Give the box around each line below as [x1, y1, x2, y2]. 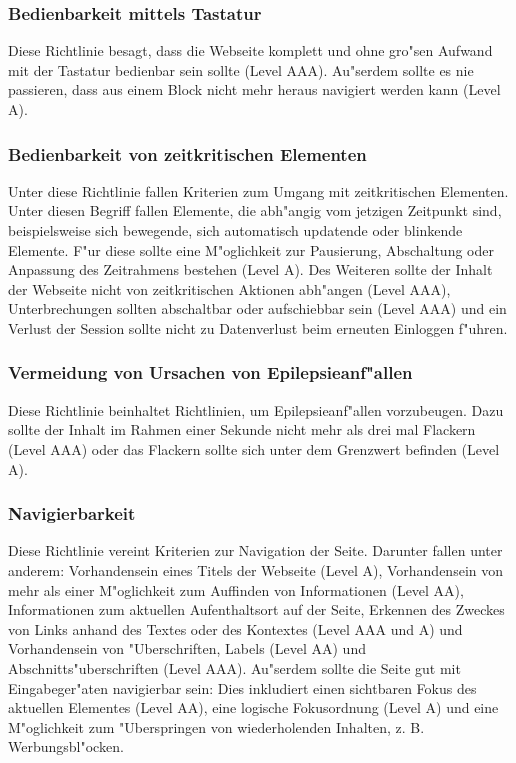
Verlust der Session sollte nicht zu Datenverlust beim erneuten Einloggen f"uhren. [8, 317, 508, 338]
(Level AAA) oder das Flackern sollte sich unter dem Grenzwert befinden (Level [8, 438, 500, 459]
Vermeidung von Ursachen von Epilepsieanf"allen [8, 360, 413, 385]
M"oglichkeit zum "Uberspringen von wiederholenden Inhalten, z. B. [8, 716, 425, 737]
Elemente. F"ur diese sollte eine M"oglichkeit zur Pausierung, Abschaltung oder [8, 239, 494, 260]
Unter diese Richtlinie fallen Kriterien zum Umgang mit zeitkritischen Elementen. [8, 180, 509, 201]
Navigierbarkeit [8, 501, 136, 526]
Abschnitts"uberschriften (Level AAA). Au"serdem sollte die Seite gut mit [8, 657, 461, 678]
